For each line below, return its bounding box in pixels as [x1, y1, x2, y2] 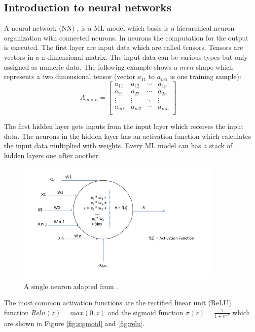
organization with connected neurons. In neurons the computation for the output [4, 32, 249, 42]
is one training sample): [170, 71, 241, 82]
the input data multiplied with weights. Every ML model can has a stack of [4, 140, 233, 151]
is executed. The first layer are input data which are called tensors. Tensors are [4, 42, 243, 52]
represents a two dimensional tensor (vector [4, 71, 136, 82]
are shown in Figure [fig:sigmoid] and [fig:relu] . [4, 318, 145, 328]
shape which [196, 61, 233, 72]
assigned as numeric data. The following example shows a [4, 61, 178, 72]
